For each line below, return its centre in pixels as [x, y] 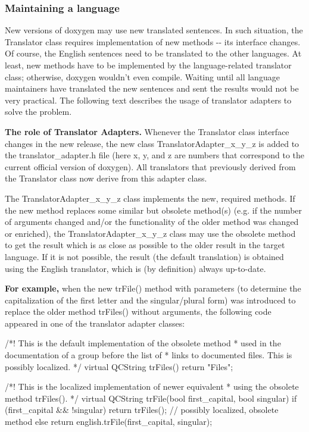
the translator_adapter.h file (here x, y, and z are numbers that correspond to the [155, 155]
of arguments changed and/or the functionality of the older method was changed [152, 222]
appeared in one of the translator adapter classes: [95, 323]
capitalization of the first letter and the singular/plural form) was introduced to [150, 300]
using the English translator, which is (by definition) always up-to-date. [135, 268]
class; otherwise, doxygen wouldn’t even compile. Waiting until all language [142, 76]
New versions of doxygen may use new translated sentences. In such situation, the [154, 30]
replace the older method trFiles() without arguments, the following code [138, 312]
